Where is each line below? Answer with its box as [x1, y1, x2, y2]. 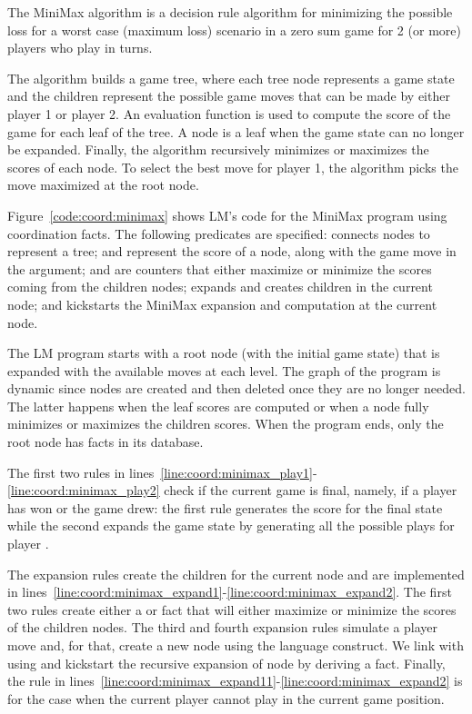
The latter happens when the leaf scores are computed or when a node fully [7, 396, 429, 415]
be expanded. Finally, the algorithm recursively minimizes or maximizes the [7, 140, 429, 159]
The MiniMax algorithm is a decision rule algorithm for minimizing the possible [7, 3, 453, 21]
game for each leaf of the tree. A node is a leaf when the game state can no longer [7, 122, 465, 141]
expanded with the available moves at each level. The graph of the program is [7, 361, 441, 380]
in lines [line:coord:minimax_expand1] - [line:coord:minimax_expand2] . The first [7, 582, 452, 601]
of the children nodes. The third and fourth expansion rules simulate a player [7, 618, 438, 637]
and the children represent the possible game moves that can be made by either [7, 86, 450, 105]
